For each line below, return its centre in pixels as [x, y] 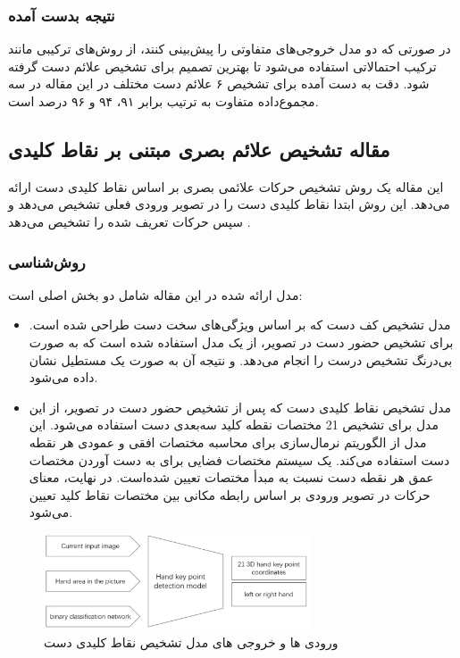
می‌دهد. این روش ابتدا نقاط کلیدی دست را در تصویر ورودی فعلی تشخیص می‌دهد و [229, 204]
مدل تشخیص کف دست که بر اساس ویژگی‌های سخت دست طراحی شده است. [240, 325]
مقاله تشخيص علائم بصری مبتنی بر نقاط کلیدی [199, 149]
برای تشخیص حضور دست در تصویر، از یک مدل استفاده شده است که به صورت [241, 341]
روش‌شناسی [47, 261]
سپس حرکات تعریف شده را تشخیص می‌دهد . [130, 221]
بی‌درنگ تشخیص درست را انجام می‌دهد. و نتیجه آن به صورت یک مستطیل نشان [241, 359]
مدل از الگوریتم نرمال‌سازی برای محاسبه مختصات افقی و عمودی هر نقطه [228, 441]
